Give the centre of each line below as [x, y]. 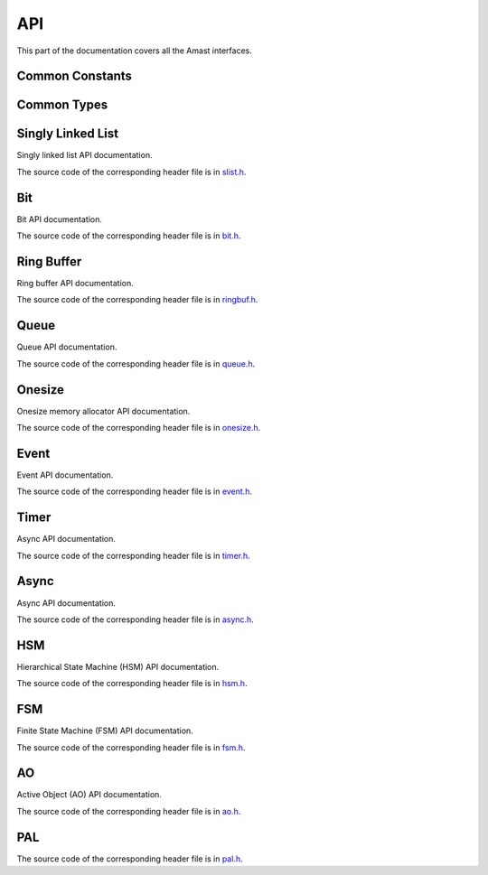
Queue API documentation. [67, 347]
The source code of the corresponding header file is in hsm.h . [132, 684]
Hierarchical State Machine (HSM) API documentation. [118, 666]
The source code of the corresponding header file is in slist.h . [131, 172]
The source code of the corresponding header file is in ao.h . [129, 811]
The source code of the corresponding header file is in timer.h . [133, 555]
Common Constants [75, 76]
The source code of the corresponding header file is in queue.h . [136, 363]
